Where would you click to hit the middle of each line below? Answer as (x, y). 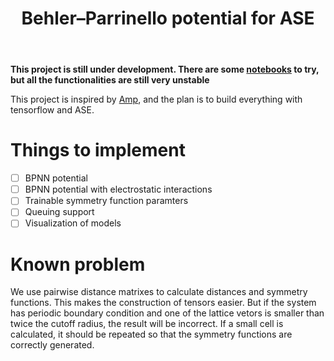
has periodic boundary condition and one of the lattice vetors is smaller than (167, 313)
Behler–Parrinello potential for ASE (168, 18)
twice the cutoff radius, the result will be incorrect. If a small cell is (147, 324)
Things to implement (98, 150)
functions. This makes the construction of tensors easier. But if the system (163, 303)
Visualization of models (73, 223)
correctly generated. (52, 345)
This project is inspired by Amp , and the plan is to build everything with (156, 99)
